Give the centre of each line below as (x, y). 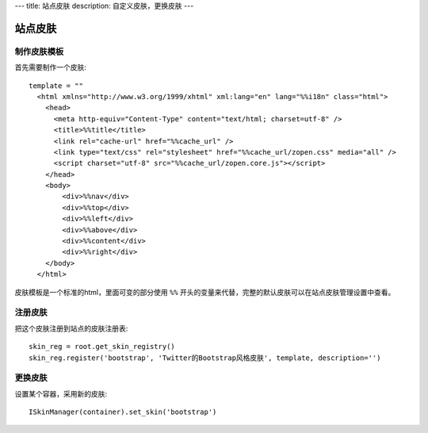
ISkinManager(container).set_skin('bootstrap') (123, 412)
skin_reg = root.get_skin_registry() (102, 347)
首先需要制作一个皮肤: (51, 67)
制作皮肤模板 (39, 52)
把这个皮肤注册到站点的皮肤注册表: (71, 328)
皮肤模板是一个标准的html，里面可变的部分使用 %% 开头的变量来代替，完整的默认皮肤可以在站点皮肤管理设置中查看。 (205, 292)
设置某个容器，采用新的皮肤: (61, 393)
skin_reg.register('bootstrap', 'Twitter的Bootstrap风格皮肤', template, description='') (205, 358)
